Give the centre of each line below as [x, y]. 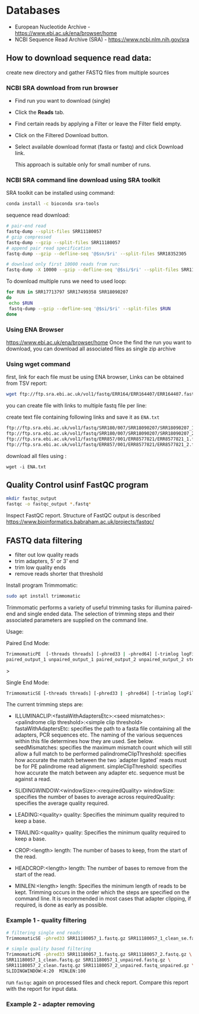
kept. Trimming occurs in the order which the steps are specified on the [102, 892]
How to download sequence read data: [79, 58]
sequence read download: [38, 215]
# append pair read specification [49, 248]
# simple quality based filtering [49, 949]
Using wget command [38, 364]
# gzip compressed [29, 237]
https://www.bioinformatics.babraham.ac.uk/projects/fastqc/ [80, 522]
